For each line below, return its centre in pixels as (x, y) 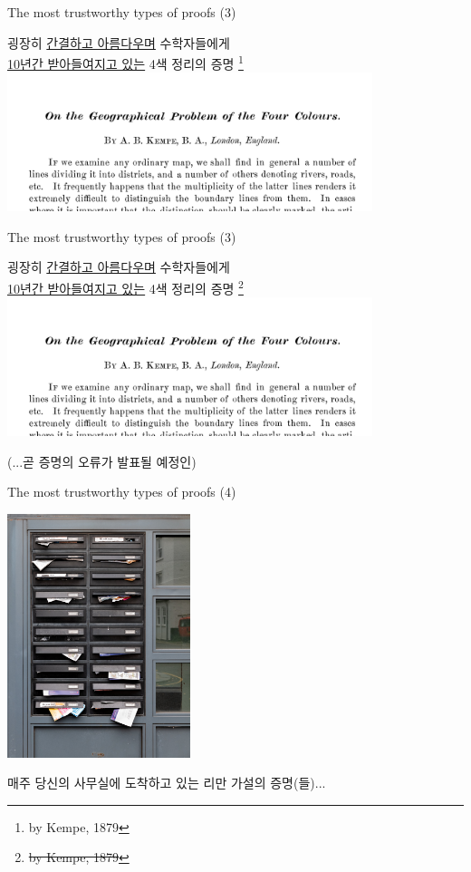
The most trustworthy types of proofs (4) (122, 492)
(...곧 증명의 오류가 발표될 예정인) (102, 461)
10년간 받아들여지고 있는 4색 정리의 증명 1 (125, 62)
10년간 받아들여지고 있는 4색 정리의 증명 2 (125, 286)
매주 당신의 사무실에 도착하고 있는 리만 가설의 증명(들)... (167, 783)
